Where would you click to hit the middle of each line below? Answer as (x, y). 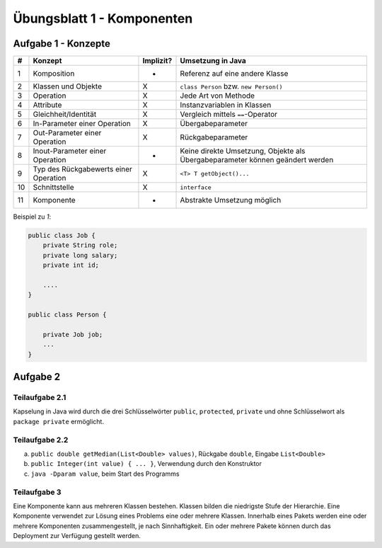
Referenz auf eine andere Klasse (234, 74)
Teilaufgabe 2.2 (41, 440)
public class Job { (62, 236)
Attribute (47, 105)
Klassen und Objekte (68, 86)
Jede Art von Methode (217, 96)
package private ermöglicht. (58, 421)
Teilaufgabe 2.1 (40, 398)
